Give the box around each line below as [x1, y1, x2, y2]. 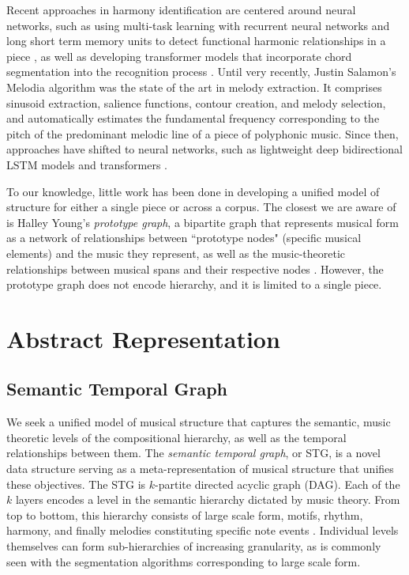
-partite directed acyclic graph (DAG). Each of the [155, 475, 400, 492]
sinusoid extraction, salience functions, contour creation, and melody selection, [6, 94, 386, 111]
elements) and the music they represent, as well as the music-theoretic [6, 244, 346, 261]
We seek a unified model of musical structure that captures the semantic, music [6, 414, 391, 430]
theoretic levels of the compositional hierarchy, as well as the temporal [6, 429, 347, 445]
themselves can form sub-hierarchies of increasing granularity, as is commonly [6, 538, 381, 554]
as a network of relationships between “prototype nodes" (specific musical [6, 229, 362, 246]
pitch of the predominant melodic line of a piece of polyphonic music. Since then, [6, 125, 399, 142]
